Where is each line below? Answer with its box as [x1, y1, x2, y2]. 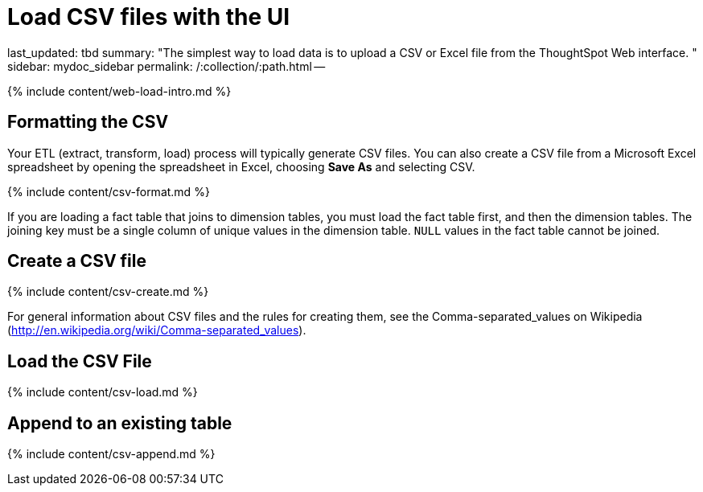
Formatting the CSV [7, 112, 169, 133]
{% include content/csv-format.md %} [7, 184, 210, 199]
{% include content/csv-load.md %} [7, 385, 198, 400]
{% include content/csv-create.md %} [7, 285, 209, 299]
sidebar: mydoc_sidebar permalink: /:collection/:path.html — [7, 59, 326, 73]
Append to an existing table [7, 412, 232, 433]
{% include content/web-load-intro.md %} [7, 84, 232, 98]
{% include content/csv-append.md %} [7, 447, 216, 461]
